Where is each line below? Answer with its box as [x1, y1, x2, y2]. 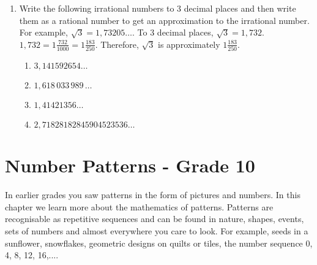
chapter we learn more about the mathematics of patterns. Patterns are [5, 200, 274, 213]
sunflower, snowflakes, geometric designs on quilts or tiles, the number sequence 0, [5, 236, 313, 249]
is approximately [158, 37, 220, 50]
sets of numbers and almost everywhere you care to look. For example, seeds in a [5, 225, 308, 237]
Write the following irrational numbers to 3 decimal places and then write [19, 2, 296, 14]
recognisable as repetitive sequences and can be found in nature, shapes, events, [5, 212, 304, 225]
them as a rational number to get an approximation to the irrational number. [19, 13, 310, 26]
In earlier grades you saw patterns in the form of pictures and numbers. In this [5, 188, 300, 201]
